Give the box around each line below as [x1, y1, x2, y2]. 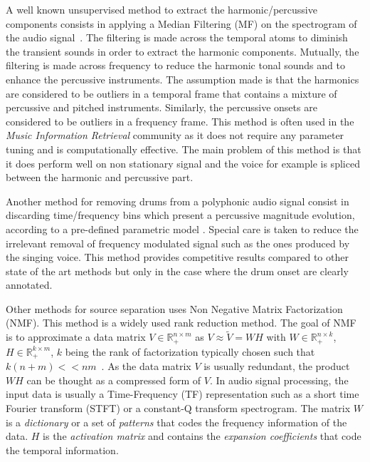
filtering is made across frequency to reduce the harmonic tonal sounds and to [6, 58, 345, 73]
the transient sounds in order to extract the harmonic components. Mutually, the [6, 43, 359, 58]
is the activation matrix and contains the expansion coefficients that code [43, 428, 361, 443]
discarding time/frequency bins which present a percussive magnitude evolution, [6, 207, 355, 222]
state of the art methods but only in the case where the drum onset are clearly [6, 263, 349, 278]
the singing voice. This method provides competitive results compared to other [6, 250, 349, 265]
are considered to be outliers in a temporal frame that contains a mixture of [6, 86, 337, 101]
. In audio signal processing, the [209, 372, 349, 387]
